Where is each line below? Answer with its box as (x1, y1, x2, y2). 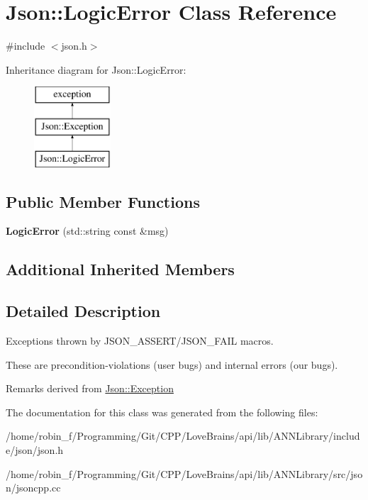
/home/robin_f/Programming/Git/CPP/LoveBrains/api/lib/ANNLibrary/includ (6, 428, 360, 443)
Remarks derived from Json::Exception (6, 381, 174, 396)
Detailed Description (6, 300, 161, 322)
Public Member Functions (6, 190, 200, 212)
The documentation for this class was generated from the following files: (6, 404, 318, 419)
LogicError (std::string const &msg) (6, 223, 169, 238)
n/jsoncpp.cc (6, 480, 61, 495)
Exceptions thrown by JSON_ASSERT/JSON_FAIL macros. (6, 333, 274, 348)
